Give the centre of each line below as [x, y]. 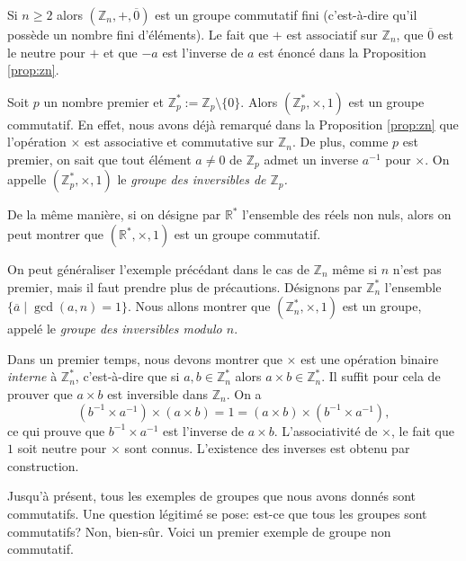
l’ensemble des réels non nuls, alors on [347, 214]
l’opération [37, 142]
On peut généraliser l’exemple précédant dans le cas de [158, 269]
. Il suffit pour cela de [381, 376]
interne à [32, 376]
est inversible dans [158, 393]
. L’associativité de [326, 430]
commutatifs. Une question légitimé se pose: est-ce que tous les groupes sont [217, 513]
